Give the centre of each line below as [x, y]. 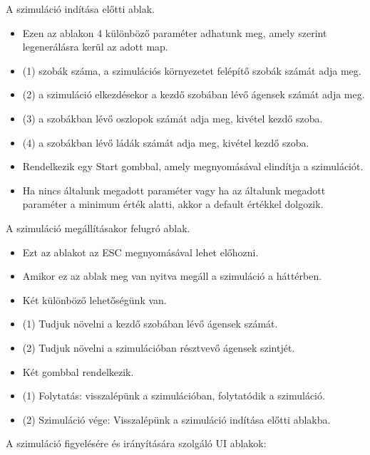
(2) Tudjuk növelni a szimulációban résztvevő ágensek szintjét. [159, 347]
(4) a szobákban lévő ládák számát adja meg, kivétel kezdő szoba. [166, 142]
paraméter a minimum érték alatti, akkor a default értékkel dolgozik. [173, 204]
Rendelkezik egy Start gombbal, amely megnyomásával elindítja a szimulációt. [193, 166]
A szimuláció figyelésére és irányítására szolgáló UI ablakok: [136, 443]
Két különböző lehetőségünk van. [94, 299]
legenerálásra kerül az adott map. [95, 47]
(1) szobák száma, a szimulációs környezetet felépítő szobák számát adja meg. [192, 70]
